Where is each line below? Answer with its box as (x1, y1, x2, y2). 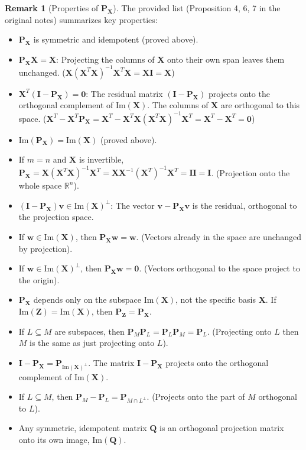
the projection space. (18, 211, 94, 223)
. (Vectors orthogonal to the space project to (139, 262, 300, 274)
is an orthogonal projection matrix (159, 422, 284, 434)
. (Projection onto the (211, 166, 290, 179)
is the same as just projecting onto (30, 336, 155, 349)
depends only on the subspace (33, 293, 142, 306)
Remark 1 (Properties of (5, 2, 99, 14)
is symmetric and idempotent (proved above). (33, 33, 198, 46)
